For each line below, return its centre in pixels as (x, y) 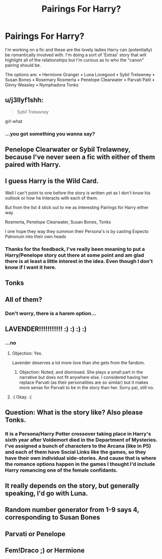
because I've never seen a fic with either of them (80, 157)
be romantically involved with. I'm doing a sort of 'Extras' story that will (76, 55)
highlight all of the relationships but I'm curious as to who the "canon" (74, 60)
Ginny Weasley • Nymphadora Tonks (42, 85)
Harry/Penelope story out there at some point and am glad (74, 255)
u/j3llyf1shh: (24, 100)
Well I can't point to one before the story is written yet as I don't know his (78, 193)
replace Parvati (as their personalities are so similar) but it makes (84, 382)
